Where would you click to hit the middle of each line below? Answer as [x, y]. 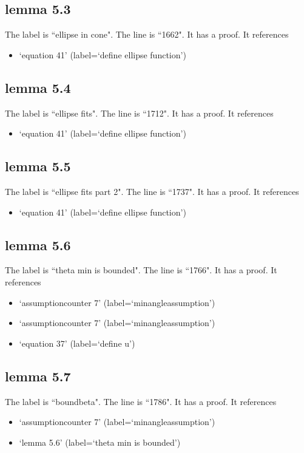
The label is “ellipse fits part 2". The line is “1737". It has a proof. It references [152, 191]
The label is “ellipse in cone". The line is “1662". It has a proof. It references [147, 34]
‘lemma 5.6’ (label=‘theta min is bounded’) [100, 442]
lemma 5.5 [38, 166]
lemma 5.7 [38, 376]
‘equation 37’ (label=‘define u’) [77, 343]
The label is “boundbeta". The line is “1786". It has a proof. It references [141, 401]
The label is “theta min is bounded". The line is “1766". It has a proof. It [141, 270]
